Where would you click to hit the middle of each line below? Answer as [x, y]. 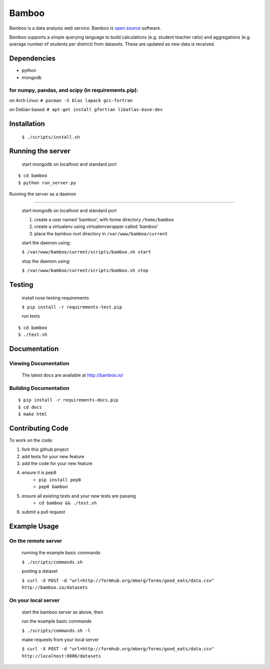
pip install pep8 [60, 480]
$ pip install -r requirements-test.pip [72, 307]
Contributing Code [39, 428]
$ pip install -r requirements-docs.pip [68, 400]
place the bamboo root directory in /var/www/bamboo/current [101, 233]
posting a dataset [39, 571]
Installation [27, 123]
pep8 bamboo [53, 487]
